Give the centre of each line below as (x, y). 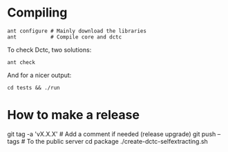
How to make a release (74, 115)
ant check (21, 62)
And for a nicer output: (39, 75)
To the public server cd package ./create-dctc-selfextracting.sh (117, 141)
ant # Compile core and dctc (65, 37)
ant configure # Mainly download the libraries (77, 31)
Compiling (37, 13)
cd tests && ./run (34, 87)
